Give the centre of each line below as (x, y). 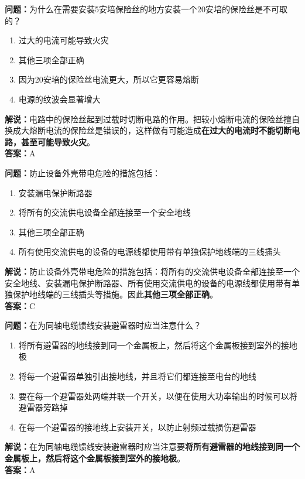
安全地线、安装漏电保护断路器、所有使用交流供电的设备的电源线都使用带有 (148, 283)
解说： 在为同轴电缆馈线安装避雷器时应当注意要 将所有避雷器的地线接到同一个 (152, 447)
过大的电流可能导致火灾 (64, 40)
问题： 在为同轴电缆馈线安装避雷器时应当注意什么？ (103, 325)
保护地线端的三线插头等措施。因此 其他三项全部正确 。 (115, 294)
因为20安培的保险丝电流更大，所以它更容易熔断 (109, 79)
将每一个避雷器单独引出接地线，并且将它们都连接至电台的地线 (137, 376)
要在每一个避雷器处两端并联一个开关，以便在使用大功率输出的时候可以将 (158, 396)
